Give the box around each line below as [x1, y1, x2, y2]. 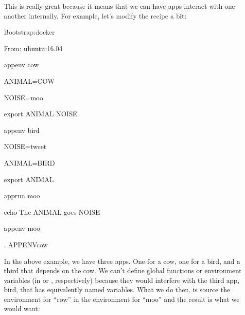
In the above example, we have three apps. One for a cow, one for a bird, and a [4, 256, 240, 266]
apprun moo [4, 190, 40, 201]
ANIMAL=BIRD [4, 157, 55, 167]
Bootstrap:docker [4, 27, 55, 37]
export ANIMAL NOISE [4, 109, 77, 119]
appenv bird [4, 125, 40, 135]
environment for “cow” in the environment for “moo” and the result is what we [4, 294, 240, 304]
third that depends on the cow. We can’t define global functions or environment [4, 265, 242, 276]
